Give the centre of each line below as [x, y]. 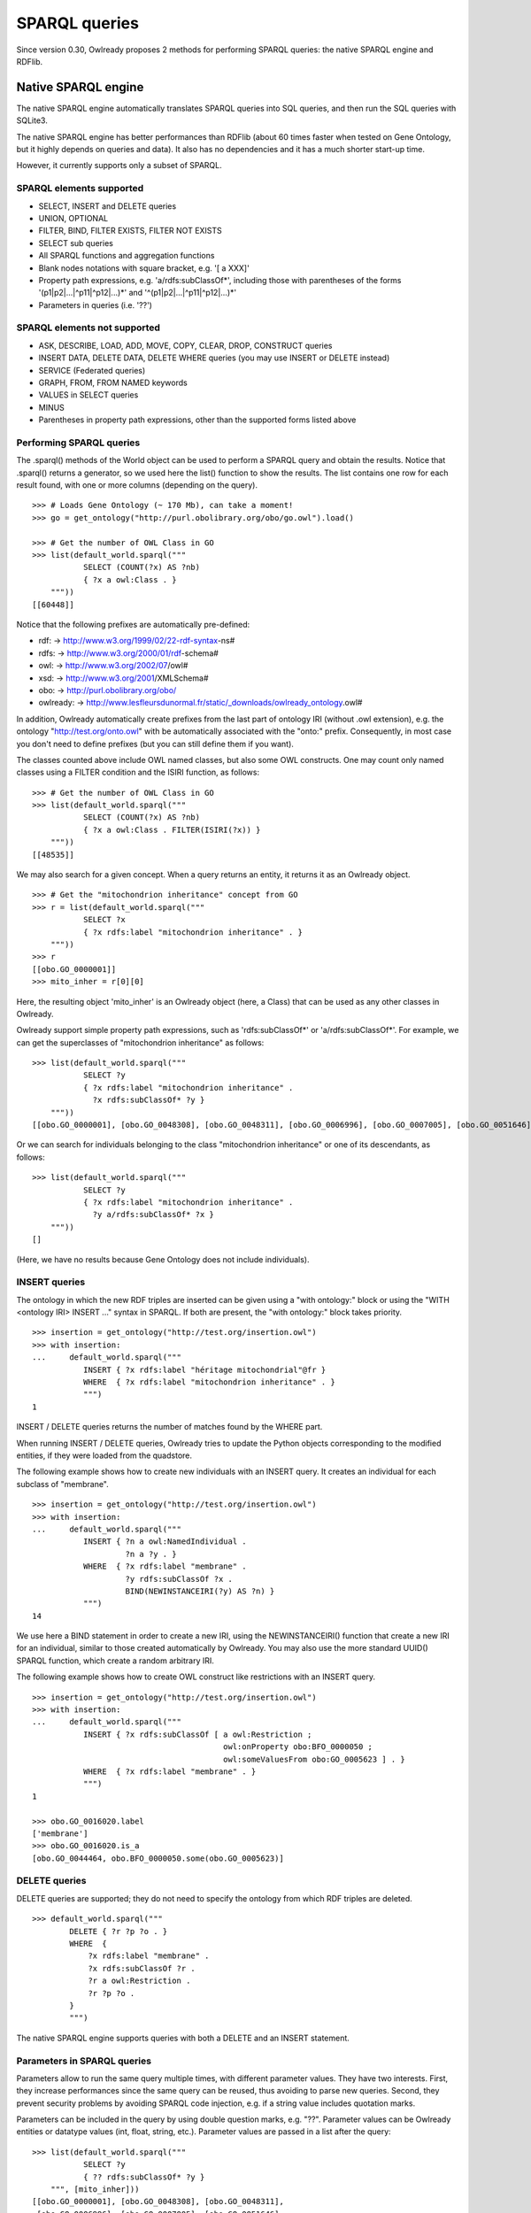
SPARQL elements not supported [88, 328]
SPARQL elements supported [80, 189]
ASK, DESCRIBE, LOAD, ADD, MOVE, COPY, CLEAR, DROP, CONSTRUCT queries [185, 345]
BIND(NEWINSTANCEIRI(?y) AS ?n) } [200, 1591]
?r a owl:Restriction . [139, 1981]
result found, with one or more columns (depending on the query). [137, 485]
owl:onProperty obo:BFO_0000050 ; [298, 1747]
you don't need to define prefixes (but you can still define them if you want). [155, 744]
